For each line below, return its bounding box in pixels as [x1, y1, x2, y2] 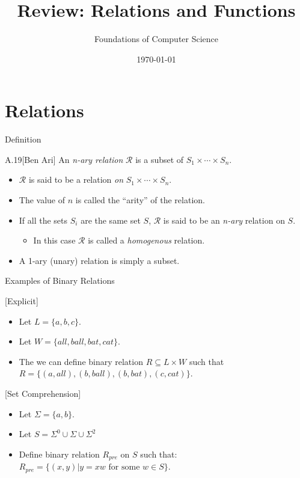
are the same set [81, 213, 141, 226]
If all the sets [19, 213, 68, 226]
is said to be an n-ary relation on [163, 213, 285, 226]
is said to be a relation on [28, 173, 124, 186]
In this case [33, 234, 76, 247]
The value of [19, 194, 66, 206]
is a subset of [135, 153, 184, 165]
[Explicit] [5, 295, 38, 307]
